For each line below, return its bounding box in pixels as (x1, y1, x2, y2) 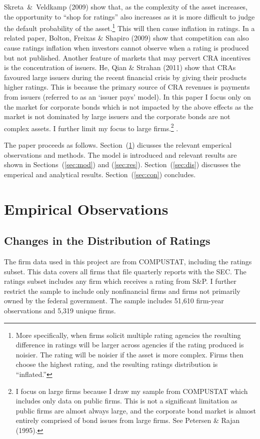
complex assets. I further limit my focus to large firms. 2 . (4, 121, 178, 133)
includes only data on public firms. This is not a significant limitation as (15, 395, 237, 406)
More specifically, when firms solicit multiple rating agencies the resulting (15, 329, 241, 340)
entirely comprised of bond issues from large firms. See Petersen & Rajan (15, 415, 240, 425)
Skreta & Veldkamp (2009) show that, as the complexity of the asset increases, (4, 2, 248, 12)
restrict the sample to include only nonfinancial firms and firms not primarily (4, 285, 240, 296)
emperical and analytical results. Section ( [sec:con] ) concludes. (4, 169, 196, 179)
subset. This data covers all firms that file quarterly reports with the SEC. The (4, 266, 246, 276)
